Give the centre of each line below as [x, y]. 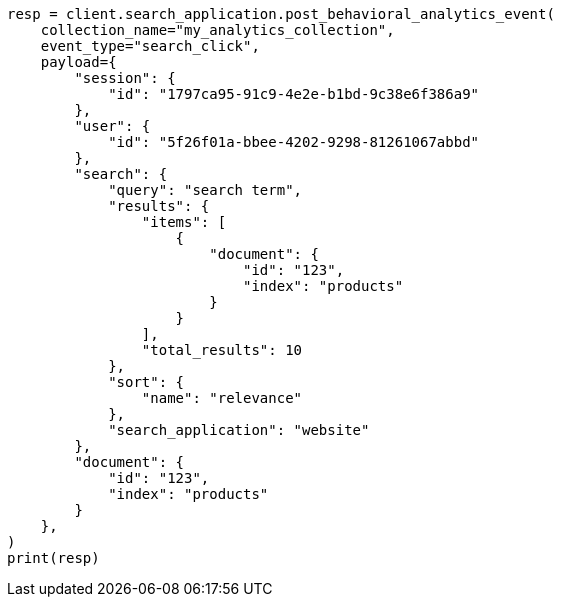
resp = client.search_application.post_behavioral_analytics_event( [281, 14]
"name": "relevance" [222, 398]
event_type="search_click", [150, 46]
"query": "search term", [205, 190]
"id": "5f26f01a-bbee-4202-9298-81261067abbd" [294, 142]
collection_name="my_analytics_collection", [217, 30]
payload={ [78, 62]
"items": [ [184, 222]
